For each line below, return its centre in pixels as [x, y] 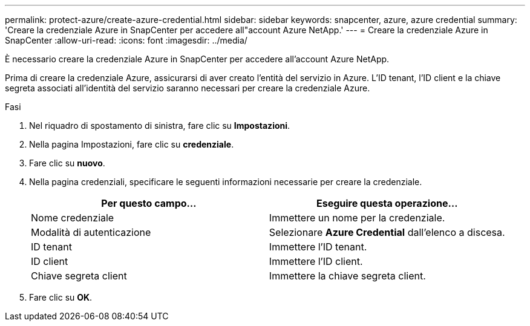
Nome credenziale [73, 218]
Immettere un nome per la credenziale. [357, 218]
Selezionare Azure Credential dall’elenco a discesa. [387, 232]
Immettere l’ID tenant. [318, 247]
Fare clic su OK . [61, 297]
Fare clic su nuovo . [67, 163]
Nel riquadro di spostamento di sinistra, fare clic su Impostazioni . [160, 126]
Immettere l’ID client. [316, 261]
